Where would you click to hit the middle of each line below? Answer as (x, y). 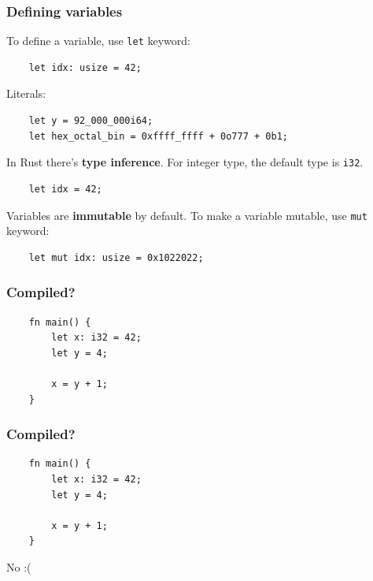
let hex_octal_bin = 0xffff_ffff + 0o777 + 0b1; (158, 136)
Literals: (26, 93)
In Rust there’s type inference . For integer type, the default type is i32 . (185, 162)
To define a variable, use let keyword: (98, 41)
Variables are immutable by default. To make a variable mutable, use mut (187, 215)
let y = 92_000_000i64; (91, 121)
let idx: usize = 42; (85, 67)
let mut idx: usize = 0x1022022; (116, 257)
